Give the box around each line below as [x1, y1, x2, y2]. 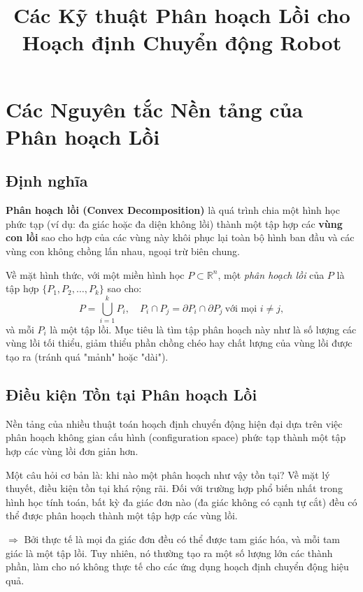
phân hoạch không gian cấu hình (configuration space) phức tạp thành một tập [6, 430, 346, 445]
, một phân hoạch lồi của [218, 267, 325, 282]
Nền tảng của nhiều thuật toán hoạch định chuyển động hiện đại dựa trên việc [6, 416, 343, 431]
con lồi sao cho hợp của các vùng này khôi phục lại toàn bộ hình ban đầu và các [6, 230, 355, 245]
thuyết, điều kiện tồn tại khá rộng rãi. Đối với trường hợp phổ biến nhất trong [6, 481, 343, 496]
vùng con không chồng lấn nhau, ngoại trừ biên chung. [6, 243, 240, 258]
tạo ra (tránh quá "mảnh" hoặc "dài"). [6, 349, 169, 364]
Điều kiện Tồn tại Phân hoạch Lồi [6, 384, 257, 405]
